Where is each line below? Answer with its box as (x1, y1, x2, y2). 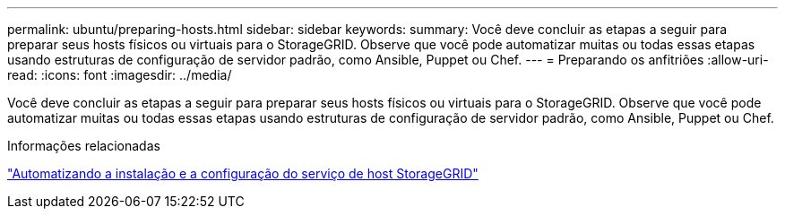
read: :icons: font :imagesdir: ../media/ (7, 67, 232, 82)
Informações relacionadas (7, 138, 160, 153)
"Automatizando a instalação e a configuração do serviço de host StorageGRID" (7, 166, 479, 181)
